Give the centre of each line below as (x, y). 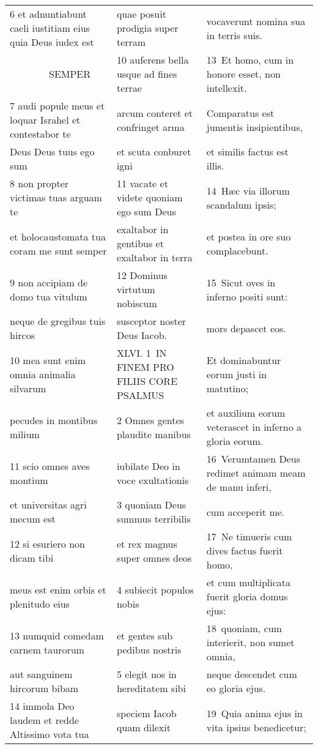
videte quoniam (150, 197)
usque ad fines (147, 74)
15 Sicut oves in (241, 282)
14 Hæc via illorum (248, 190)
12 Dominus (142, 275)
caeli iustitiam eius (50, 28)
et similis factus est (247, 151)
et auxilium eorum (246, 413)
